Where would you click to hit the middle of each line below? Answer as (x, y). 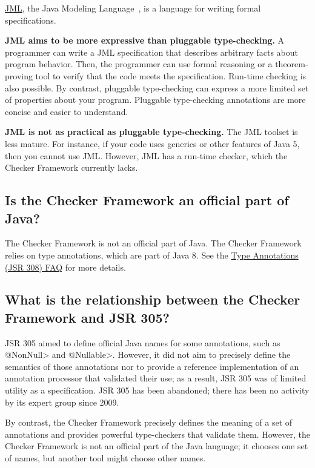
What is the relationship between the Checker (153, 299)
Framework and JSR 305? (87, 317)
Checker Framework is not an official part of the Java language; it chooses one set (157, 446)
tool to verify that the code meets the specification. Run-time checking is (171, 75)
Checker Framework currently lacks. (71, 167)
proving (19, 75)
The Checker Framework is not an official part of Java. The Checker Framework (153, 243)
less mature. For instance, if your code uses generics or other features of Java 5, (152, 143)
